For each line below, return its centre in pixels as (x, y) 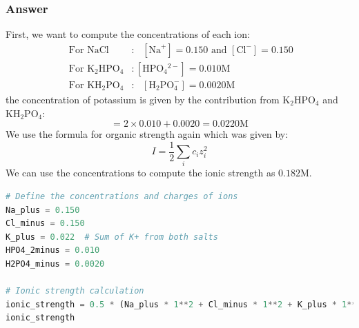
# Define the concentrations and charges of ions (122, 197)
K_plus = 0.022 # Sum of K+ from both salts (112, 237)
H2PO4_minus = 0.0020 (55, 264)
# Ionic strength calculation (75, 291)
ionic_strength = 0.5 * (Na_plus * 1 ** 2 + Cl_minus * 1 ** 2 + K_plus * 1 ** (181, 304)
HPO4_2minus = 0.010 (53, 250)
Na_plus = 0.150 (43, 210)
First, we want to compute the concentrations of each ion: (128, 34)
